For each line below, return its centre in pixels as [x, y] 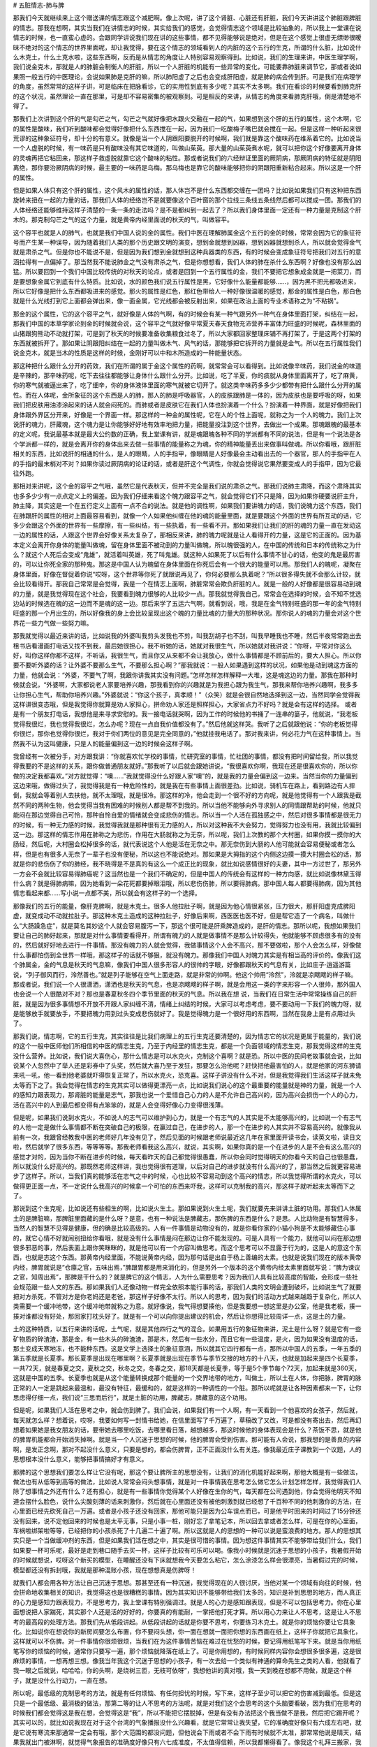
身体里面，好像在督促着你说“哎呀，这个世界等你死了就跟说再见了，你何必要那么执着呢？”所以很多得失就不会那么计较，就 [187, 574]
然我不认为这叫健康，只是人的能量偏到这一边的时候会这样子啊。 [105, 744]
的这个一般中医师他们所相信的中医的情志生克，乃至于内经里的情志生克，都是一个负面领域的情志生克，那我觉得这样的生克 [187, 1046]
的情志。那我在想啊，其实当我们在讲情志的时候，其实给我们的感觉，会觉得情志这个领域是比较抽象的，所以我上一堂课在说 [187, 27]
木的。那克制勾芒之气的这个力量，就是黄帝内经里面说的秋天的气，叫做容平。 [123, 219]
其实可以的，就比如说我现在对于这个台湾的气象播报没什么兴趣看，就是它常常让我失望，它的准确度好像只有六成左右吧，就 [187, 1723]
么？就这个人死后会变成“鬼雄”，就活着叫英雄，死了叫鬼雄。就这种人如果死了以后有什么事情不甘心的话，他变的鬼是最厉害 [187, 555]
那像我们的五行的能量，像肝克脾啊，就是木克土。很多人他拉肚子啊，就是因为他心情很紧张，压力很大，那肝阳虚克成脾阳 [184, 906]
